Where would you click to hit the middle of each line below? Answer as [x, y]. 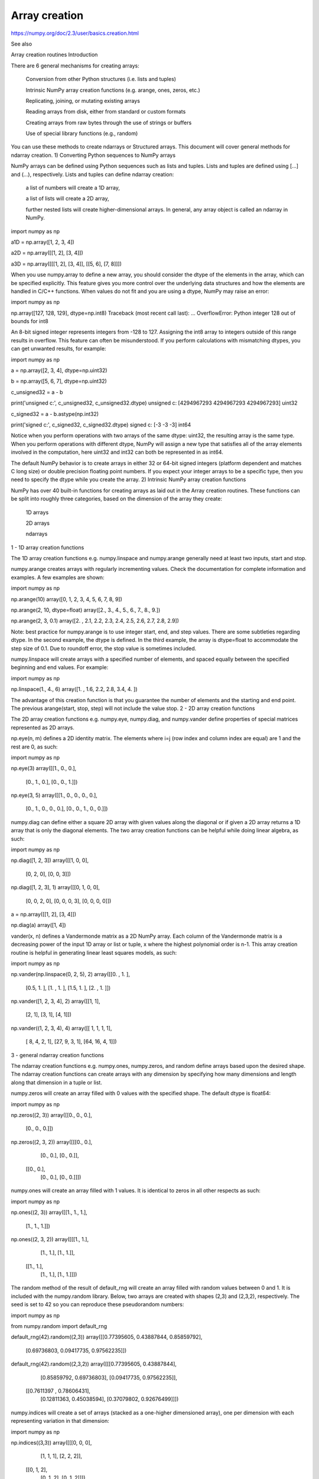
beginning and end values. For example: [60, 667]
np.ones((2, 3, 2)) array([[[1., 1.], [50, 1239]
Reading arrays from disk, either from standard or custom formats [106, 112]
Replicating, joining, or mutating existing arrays [83, 101]
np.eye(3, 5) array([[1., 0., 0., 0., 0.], [54, 795]
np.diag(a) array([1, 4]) [38, 925]
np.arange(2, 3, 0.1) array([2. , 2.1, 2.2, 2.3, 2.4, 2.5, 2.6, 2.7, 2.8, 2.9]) [95, 621]
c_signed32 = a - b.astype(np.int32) [55, 414]
